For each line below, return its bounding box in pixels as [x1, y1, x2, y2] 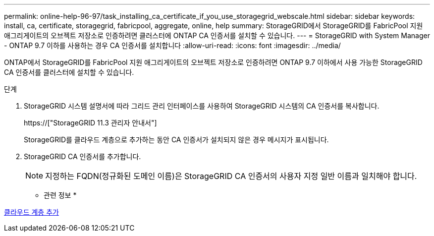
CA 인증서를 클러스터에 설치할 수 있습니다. [4, 68, 134, 76]
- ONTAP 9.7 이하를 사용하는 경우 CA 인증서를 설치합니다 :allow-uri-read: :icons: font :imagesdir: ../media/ [4, 41, 341, 50]
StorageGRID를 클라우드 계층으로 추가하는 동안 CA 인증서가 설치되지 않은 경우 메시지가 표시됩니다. [24, 135, 329, 144]
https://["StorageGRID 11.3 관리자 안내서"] [24, 118, 157, 127]
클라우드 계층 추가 [4, 208, 59, 216]
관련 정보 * [44, 191, 77, 199]
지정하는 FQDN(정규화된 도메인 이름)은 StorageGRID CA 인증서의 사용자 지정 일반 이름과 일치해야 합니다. [45, 171, 417, 181]
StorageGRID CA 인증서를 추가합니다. [24, 152, 141, 161]
